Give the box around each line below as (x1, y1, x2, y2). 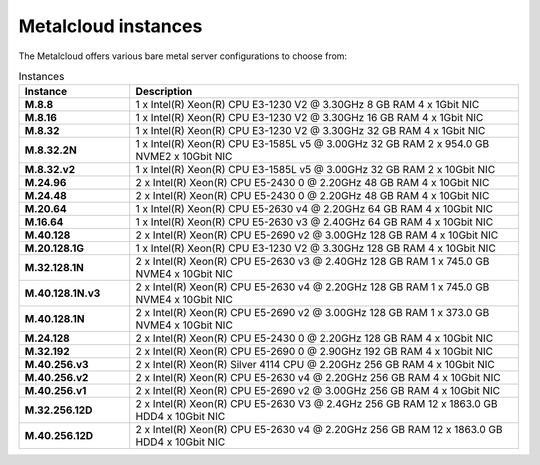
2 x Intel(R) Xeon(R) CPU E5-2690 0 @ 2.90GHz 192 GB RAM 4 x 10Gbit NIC (135, 345, 494, 359)
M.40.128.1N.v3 (24, 286, 101, 300)
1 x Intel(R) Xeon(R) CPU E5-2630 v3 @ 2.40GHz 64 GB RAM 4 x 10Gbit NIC (135, 215, 494, 229)
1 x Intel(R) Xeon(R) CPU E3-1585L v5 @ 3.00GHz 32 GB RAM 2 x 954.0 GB (135, 137, 490, 151)
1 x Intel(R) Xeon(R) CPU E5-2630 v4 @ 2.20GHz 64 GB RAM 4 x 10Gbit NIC (135, 202, 494, 216)
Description (135, 85, 193, 99)
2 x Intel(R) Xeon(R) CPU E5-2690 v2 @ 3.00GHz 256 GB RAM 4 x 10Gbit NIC (135, 384, 501, 398)
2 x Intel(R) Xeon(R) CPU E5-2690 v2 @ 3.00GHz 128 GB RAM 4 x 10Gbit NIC (135, 228, 499, 242)
